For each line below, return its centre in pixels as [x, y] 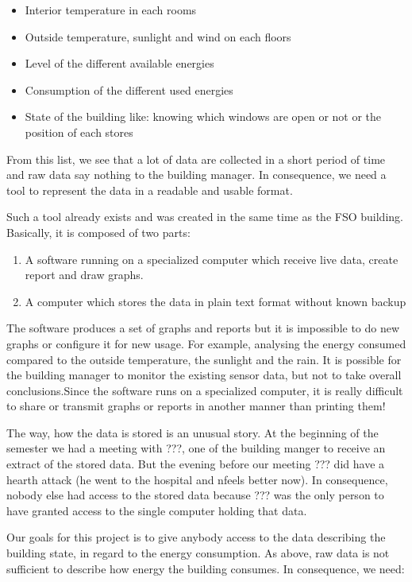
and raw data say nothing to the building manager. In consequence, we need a [196, 175]
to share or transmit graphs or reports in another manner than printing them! [196, 406]
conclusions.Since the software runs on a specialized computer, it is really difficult [205, 390]
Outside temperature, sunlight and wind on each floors [158, 36]
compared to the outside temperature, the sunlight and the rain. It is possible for [204, 359]
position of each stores [79, 132]
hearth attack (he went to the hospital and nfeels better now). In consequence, [197, 479]
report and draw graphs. [84, 275]
